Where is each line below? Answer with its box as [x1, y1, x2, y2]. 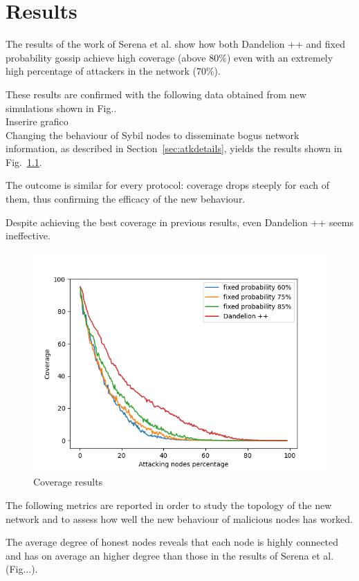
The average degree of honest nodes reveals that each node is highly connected [6, 535, 339, 549]
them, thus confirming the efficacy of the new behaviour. [6, 192, 246, 206]
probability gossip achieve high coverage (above [6, 50, 206, 64]
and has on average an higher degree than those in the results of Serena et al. [6, 548, 334, 562]
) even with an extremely [226, 50, 333, 64]
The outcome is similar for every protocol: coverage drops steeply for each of [6, 178, 329, 192]
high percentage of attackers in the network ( [6, 64, 196, 78]
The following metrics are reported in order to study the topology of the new [6, 498, 332, 513]
